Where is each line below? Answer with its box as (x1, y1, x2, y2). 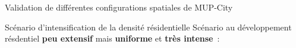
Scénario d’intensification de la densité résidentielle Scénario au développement (5, 20, 292, 33)
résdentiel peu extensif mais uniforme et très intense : (5, 32, 220, 44)
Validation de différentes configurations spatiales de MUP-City (5, 1, 233, 13)
